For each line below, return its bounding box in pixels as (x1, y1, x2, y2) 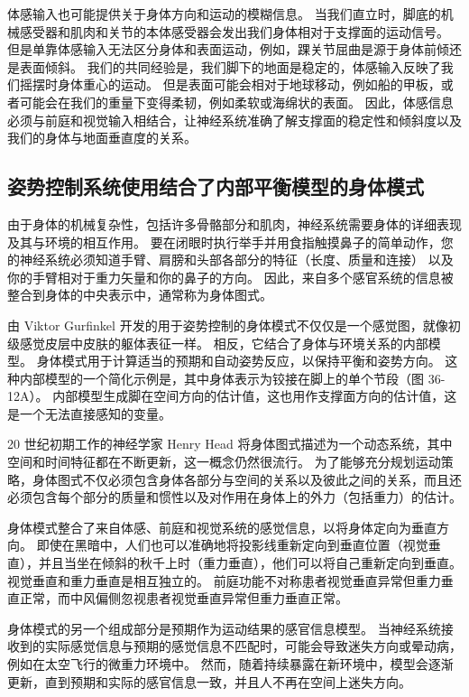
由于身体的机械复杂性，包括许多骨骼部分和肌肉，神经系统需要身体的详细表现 (7, 214, 462, 233)
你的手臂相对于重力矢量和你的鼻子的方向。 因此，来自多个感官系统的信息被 (7, 267, 454, 286)
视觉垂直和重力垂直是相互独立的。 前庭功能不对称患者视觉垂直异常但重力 (7, 571, 441, 590)
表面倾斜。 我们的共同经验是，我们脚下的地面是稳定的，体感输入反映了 (19, 57, 441, 76)
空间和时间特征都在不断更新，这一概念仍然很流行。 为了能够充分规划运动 (7, 452, 441, 471)
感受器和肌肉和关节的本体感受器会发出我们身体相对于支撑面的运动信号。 (19, 22, 449, 41)
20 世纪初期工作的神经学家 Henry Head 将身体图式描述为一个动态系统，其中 (7, 434, 453, 453)
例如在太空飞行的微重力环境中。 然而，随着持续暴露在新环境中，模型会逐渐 (7, 655, 454, 674)
